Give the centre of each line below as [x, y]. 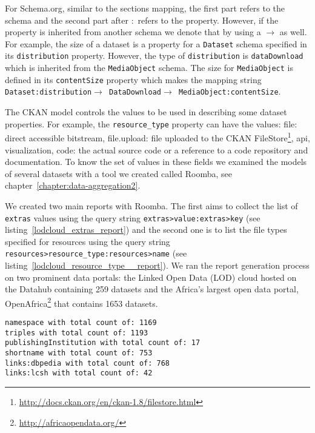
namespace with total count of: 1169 [81, 323]
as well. [293, 32]
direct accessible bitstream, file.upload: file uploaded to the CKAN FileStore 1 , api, [157, 137]
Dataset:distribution [48, 92]
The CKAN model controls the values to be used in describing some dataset [146, 112]
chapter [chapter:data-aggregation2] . [73, 185]
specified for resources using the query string [88, 241]
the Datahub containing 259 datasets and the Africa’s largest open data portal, [152, 289]
